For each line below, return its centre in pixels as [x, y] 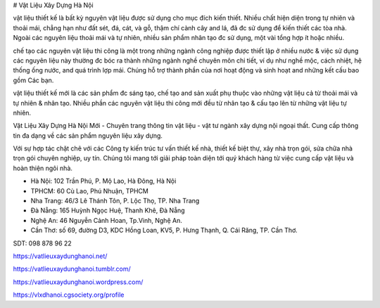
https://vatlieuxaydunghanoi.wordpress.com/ [78, 282]
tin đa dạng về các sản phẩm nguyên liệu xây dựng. [88, 135]
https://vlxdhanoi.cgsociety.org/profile [69, 295]
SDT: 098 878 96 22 [42, 243]
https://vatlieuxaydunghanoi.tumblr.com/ [72, 269]
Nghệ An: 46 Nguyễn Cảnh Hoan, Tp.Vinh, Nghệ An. [106, 220]
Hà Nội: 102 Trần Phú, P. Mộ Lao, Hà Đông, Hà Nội [103, 181]
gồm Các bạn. [33, 80]
